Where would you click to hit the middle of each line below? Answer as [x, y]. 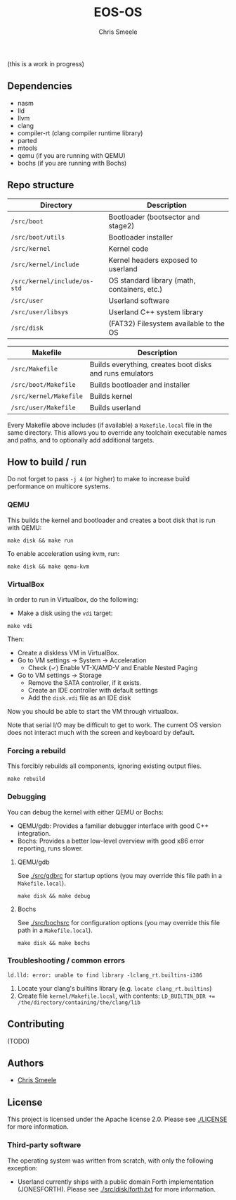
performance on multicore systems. [59, 486]
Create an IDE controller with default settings [93, 690]
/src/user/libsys [40, 312]
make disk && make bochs [54, 943]
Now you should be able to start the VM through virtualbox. [93, 711]
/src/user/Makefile [43, 407]
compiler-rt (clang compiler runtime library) [80, 133]
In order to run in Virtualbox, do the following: [73, 599]
